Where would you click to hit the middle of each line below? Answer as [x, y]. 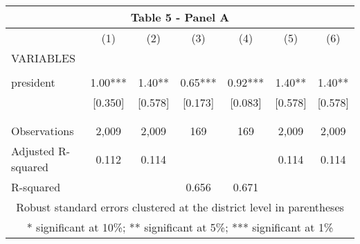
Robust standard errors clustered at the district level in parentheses [180, 207]
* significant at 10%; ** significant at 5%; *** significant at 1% [180, 227]
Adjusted [33, 151]
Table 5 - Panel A [180, 17]
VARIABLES [43, 58]
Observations [43, 131]
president [33, 82]
